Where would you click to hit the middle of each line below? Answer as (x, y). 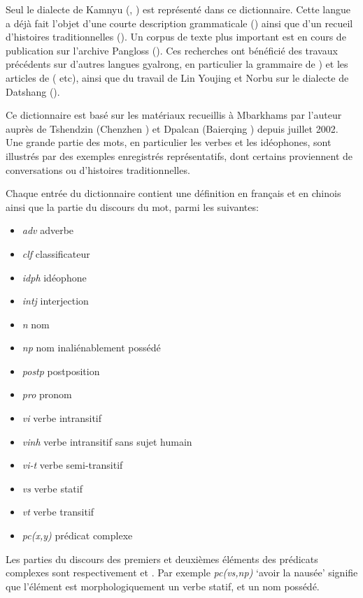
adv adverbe (48, 230)
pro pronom (47, 394)
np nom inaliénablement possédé (91, 348)
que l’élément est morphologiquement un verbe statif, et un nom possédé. (163, 586)
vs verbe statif (52, 488)
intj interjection (55, 301)
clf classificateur (56, 253)
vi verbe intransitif (62, 418)
